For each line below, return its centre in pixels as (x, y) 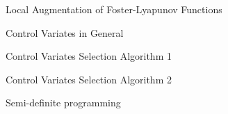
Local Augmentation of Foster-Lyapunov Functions (114, 9)
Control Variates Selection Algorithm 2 (89, 79)
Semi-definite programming (63, 103)
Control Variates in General (65, 32)
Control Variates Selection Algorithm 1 (89, 56)
